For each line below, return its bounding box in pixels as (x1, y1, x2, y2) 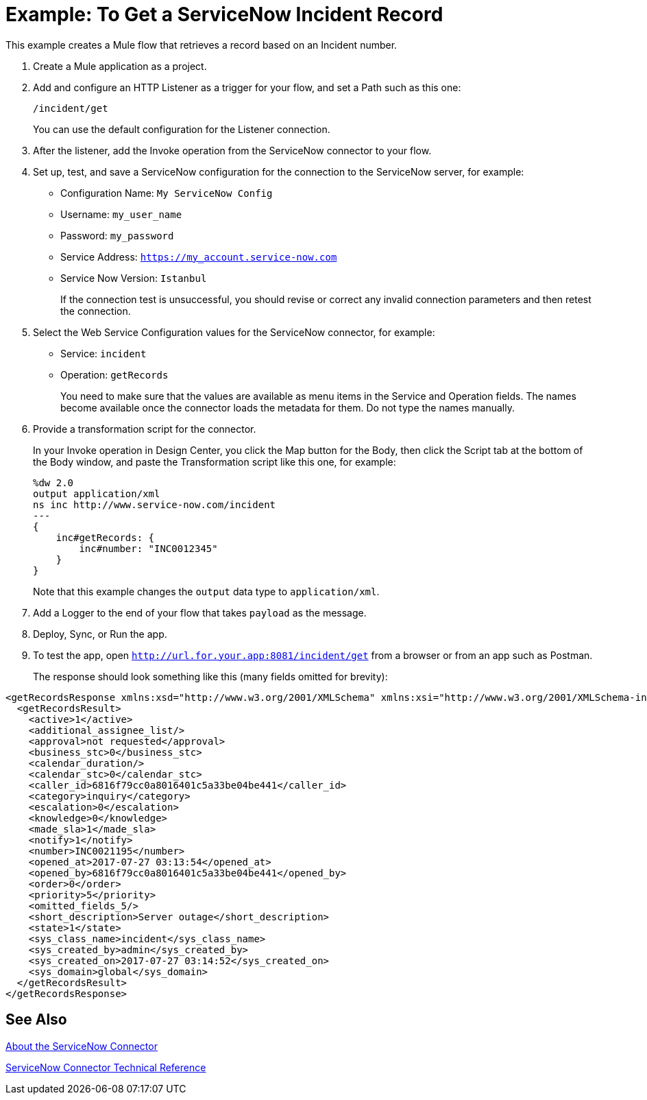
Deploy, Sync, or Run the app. (33, 627, 167, 640)
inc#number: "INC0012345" (79, 542, 218, 554)
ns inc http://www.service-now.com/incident (33, 499, 276, 510)
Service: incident (60, 347, 147, 359)
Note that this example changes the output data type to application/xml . (33, 585, 380, 597)
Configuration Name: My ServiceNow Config (60, 187, 273, 199)
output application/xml (33, 488, 160, 499)
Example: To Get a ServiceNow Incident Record (5, 3, 443, 26)
